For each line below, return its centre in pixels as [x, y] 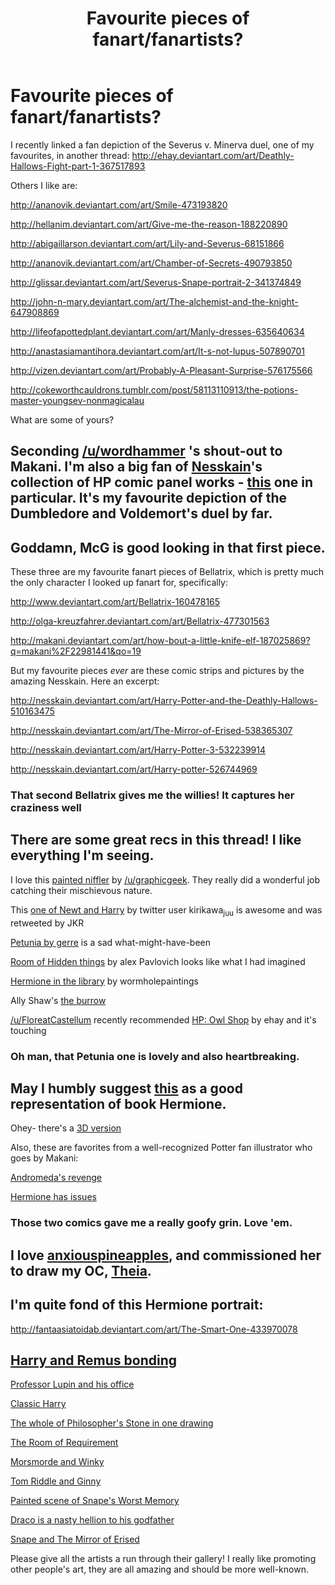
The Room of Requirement [64, 1443]
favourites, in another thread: [70, 155]
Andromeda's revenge [56, 1178]
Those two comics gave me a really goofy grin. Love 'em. [151, 1223]
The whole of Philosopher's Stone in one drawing [112, 1423]
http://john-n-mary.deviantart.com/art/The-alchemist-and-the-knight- [154, 301]
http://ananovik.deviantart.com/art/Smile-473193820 [119, 204]
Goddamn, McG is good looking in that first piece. [168, 547]
